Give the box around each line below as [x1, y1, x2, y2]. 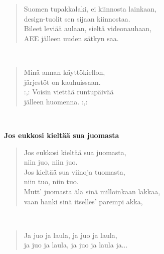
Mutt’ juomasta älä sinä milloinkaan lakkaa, [24, 186, 160, 196]
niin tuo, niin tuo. [24, 176, 79, 187]
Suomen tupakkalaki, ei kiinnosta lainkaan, [24, 4, 156, 14]
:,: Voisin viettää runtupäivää [24, 86, 114, 97]
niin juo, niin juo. [24, 157, 78, 167]
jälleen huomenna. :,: [24, 96, 88, 106]
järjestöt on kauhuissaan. [24, 76, 101, 87]
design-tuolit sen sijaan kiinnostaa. [24, 13, 130, 24]
